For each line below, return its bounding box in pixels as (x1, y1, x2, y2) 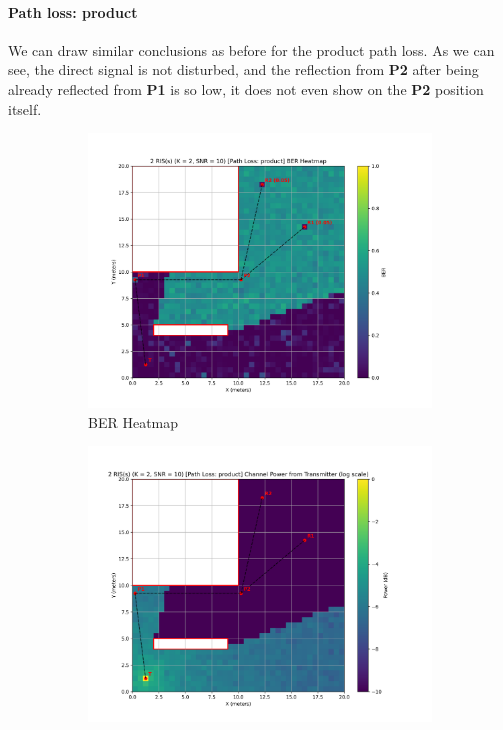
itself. (8, 98, 42, 119)
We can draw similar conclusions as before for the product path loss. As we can (8, 39, 495, 60)
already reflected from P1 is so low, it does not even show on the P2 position (8, 78, 484, 99)
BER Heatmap (88, 411, 179, 432)
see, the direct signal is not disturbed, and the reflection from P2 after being (8, 59, 479, 80)
